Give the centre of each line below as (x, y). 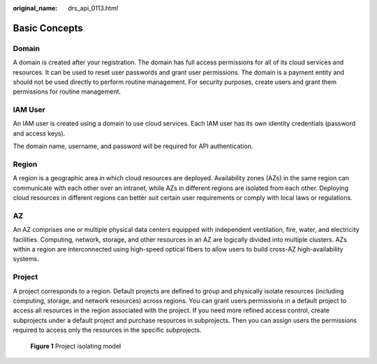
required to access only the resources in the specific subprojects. (107, 330)
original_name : (35, 8)
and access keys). (39, 133)
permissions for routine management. (67, 92)
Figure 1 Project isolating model (76, 346)
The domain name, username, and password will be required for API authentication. (133, 146)
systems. (26, 259)
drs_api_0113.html (93, 8)
